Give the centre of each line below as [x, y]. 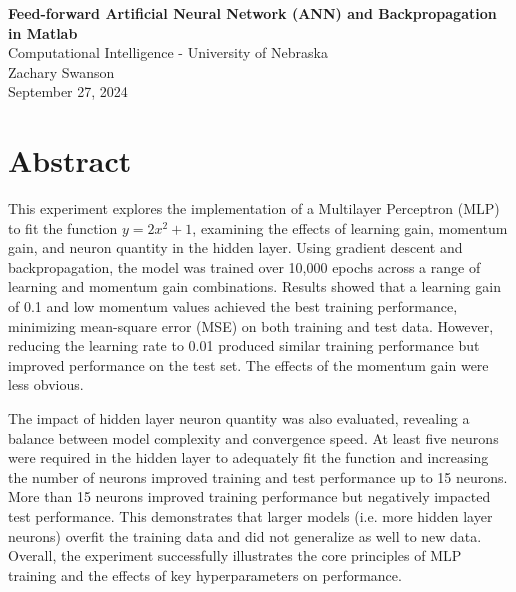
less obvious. [46, 384]
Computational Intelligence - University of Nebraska [168, 52]
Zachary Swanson [61, 71]
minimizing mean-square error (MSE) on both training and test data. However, [251, 325]
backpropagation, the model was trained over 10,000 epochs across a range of [244, 266]
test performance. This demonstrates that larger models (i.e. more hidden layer [250, 516]
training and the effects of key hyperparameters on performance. [205, 574]
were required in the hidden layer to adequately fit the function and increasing [248, 457]
